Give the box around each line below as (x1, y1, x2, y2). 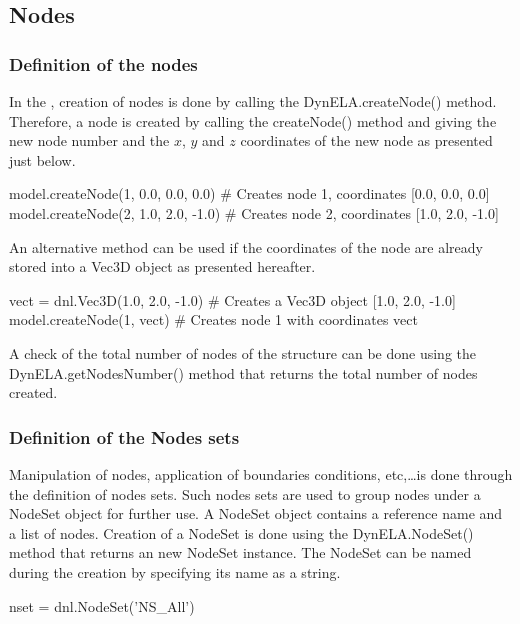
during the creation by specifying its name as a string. (9, 561, 341, 582)
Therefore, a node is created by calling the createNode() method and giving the (9, 110, 497, 131)
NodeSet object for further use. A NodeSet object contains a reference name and (9, 503, 503, 524)
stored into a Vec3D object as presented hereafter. (9, 256, 316, 277)
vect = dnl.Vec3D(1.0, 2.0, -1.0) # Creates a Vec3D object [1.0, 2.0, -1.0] (9, 289, 456, 310)
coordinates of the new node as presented (240, 130, 493, 151)
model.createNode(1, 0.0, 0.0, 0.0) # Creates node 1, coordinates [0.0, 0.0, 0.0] (9, 183, 490, 204)
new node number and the (9, 130, 170, 151)
